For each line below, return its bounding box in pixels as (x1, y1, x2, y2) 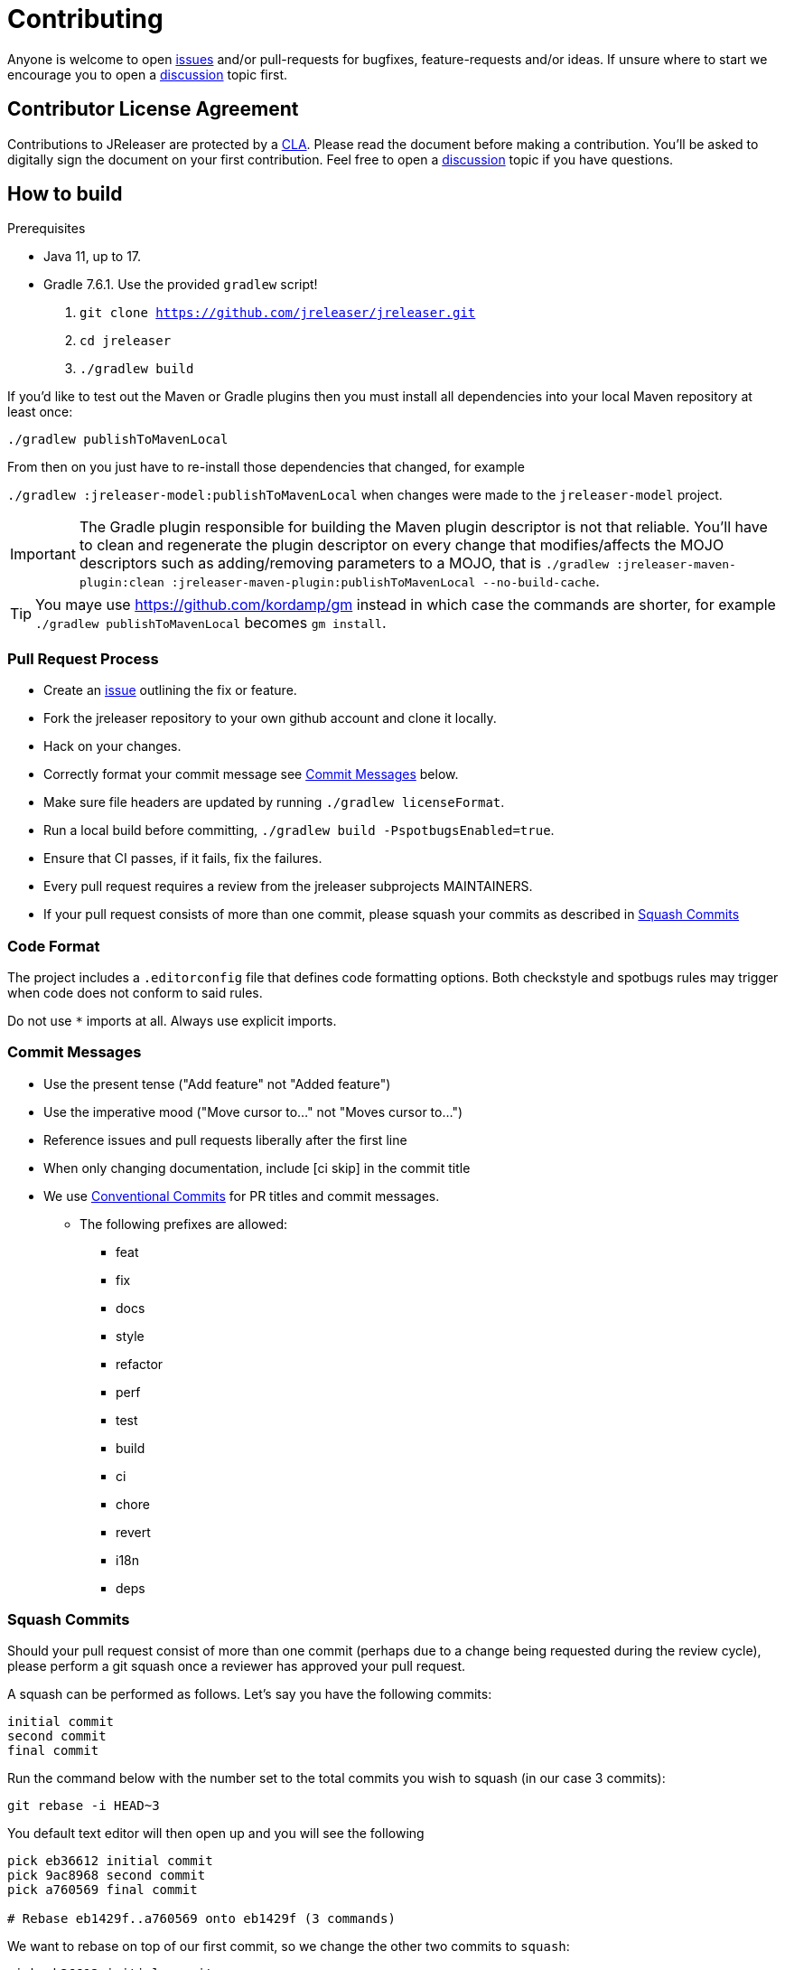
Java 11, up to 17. (43, 249, 142, 265)
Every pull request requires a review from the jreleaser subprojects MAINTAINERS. (43, 878, 533, 895)
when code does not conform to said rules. (7, 984, 263, 1000)
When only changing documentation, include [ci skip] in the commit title (43, 1159, 471, 1176)
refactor (116, 1356, 164, 1372)
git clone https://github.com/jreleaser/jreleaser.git (79, 305, 476, 321)
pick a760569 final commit (7, 1882, 198, 1898)
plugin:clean (79, 576, 164, 590)
